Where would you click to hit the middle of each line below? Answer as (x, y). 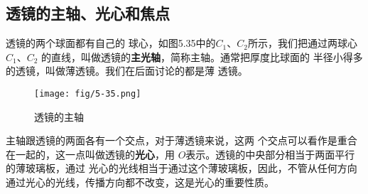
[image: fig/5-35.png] (88, 93)
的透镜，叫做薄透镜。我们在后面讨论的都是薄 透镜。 (127, 71)
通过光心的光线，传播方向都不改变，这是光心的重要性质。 (140, 182)
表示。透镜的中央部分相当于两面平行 (270, 154)
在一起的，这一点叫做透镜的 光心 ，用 (90, 154)
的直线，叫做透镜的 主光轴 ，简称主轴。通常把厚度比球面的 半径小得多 (202, 56)
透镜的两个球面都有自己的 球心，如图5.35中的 (111, 43)
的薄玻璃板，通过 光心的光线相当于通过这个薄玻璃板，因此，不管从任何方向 (182, 168)
